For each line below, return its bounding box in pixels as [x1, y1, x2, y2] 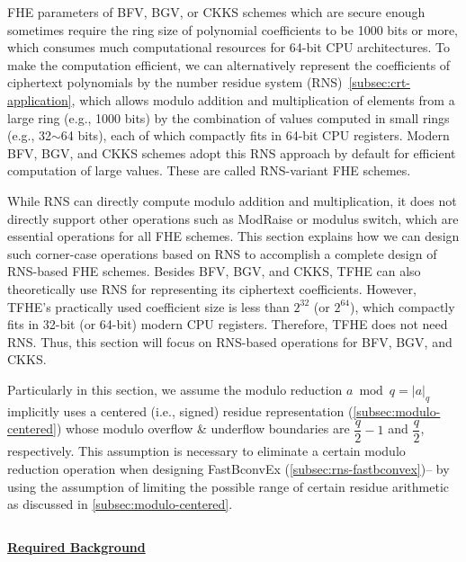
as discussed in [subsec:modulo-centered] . [7, 495, 233, 513]
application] [7, 90, 72, 109]
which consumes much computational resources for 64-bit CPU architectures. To [7, 38, 450, 57]
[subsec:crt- [348, 73, 411, 92]
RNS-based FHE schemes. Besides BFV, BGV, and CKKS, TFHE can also [7, 262, 421, 281]
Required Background [7, 537, 146, 556]
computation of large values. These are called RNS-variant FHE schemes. [7, 161, 411, 180]
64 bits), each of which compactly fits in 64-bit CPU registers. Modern [60, 126, 450, 145]
